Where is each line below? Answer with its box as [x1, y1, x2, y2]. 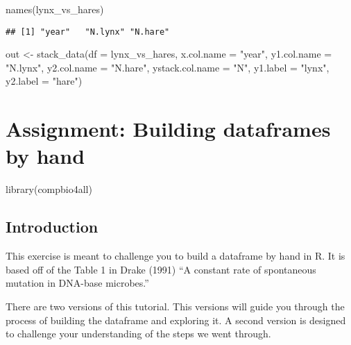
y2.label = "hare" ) [6, 74, 83, 88]
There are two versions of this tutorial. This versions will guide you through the [6, 298, 345, 313]
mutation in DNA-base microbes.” [6, 276, 149, 290]
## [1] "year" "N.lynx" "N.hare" [6, 26, 170, 37]
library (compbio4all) [6, 182, 92, 196]
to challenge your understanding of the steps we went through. [6, 326, 271, 341]
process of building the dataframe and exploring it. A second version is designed [6, 312, 346, 327]
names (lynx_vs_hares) [6, 2, 104, 16]
